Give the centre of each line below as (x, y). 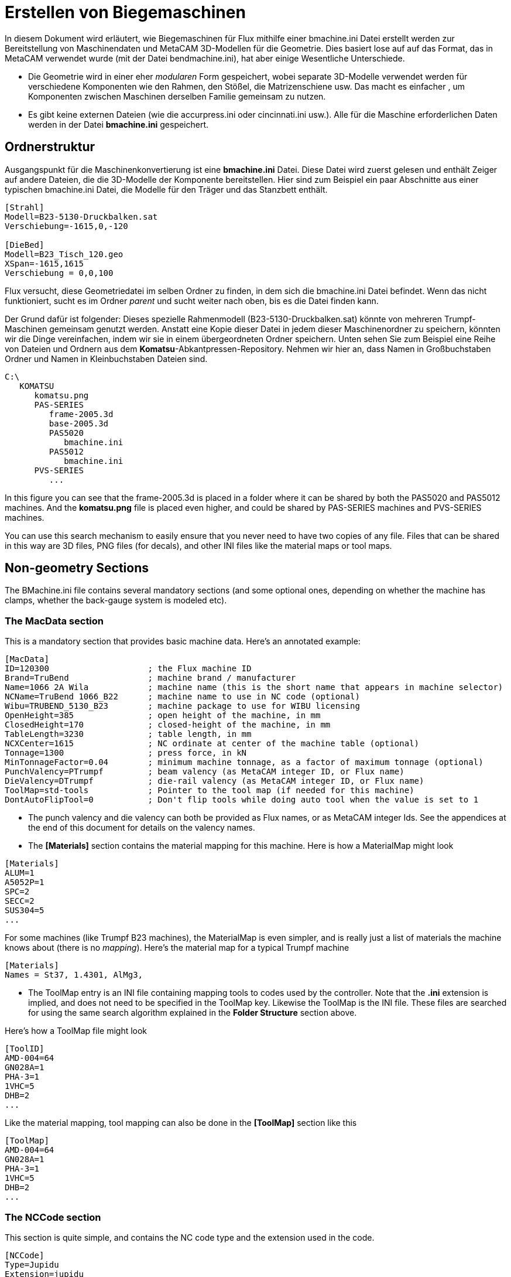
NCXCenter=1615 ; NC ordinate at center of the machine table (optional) (212, 744)
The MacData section (54, 621)
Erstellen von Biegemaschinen (125, 12)
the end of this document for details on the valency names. (142, 828)
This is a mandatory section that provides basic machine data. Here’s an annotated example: (183, 641)
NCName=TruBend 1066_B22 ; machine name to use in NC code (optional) (182, 697)
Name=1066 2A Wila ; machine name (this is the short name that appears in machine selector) (254, 687)
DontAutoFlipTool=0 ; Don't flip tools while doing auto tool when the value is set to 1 (242, 800)
